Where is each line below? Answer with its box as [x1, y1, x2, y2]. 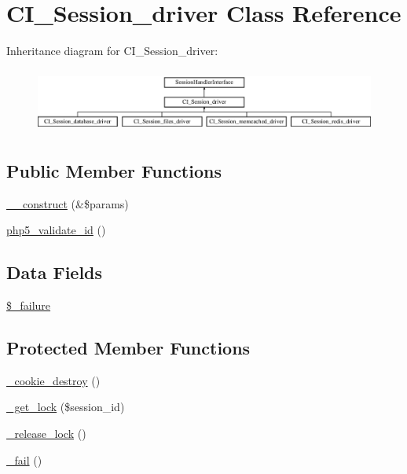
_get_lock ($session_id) [6, 399, 125, 415]
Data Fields [6, 260, 103, 285]
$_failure [6, 297, 51, 314]
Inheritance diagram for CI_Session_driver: [6, 42, 218, 59]
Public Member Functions [6, 158, 222, 182]
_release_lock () [6, 425, 86, 442]
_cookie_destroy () [6, 372, 101, 388]
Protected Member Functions [6, 336, 251, 360]
